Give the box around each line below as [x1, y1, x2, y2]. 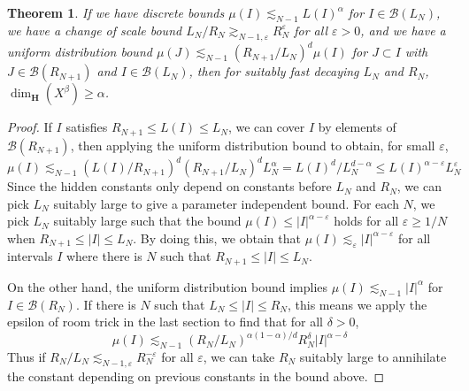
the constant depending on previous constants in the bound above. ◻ [7, 366, 385, 385]
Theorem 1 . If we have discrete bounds [7, 4, 225, 21]
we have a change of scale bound [7, 20, 182, 39]
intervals [7, 247, 53, 265]
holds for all [334, 211, 399, 230]
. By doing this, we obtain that [133, 228, 301, 247]
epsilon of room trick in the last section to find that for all [7, 312, 323, 331]
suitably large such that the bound [53, 211, 242, 230]
